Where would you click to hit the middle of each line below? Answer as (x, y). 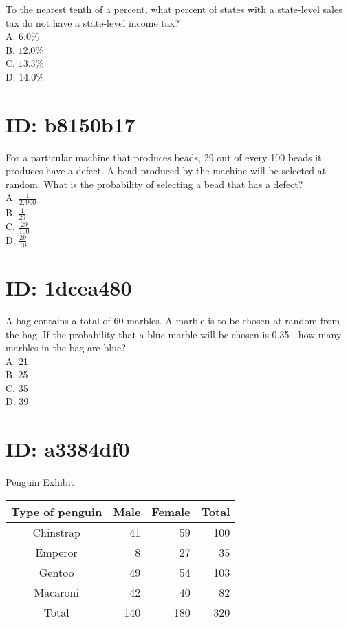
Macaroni (56, 592)
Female (171, 511)
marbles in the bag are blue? (66, 348)
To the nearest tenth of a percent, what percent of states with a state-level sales (174, 9)
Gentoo (56, 572)
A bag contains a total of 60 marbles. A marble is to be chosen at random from (173, 320)
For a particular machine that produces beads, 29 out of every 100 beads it (164, 157)
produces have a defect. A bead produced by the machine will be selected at (166, 171)
